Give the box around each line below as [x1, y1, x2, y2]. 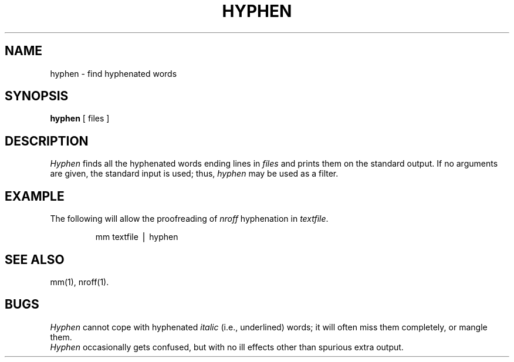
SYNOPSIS [5, 89, 69, 104]
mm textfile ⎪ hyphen [95, 232, 178, 242]
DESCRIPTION [5, 133, 89, 148]
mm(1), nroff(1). [50, 276, 109, 287]
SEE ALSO [5, 252, 65, 267]
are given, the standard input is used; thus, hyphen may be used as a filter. [50, 168, 339, 179]
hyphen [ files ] [50, 113, 110, 124]
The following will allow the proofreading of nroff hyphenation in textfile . [50, 214, 329, 224]
